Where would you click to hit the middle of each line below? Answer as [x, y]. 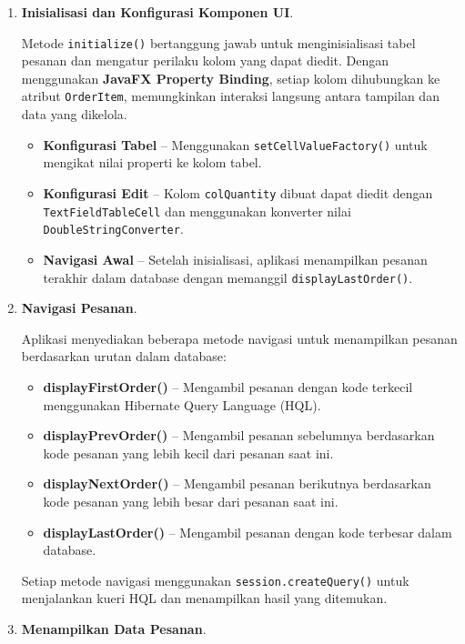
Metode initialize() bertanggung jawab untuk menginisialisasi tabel [218, 42]
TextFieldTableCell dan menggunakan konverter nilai [197, 211]
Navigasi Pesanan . [79, 308]
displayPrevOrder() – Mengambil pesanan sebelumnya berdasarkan [239, 435]
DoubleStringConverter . [113, 229]
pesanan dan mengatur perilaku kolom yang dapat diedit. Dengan [205, 60]
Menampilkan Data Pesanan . [114, 628]
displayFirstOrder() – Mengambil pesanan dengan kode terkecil [228, 386]
